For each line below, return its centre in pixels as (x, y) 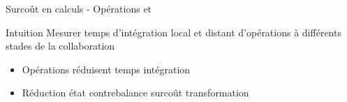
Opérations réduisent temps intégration (106, 69)
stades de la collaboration (60, 46)
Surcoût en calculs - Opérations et (79, 8)
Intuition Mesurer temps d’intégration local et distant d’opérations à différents (173, 32)
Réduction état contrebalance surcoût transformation (135, 93)
